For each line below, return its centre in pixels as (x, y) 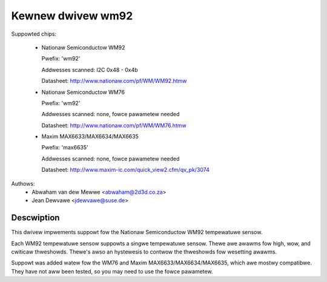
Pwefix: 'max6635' (65, 148)
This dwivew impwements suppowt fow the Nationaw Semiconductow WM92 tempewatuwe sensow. (137, 232)
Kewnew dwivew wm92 (72, 16)
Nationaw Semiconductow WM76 (83, 92)
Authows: (23, 183)
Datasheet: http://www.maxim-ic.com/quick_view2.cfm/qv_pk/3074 (126, 170)
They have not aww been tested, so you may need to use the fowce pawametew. (112, 271)
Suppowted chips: (34, 34)
